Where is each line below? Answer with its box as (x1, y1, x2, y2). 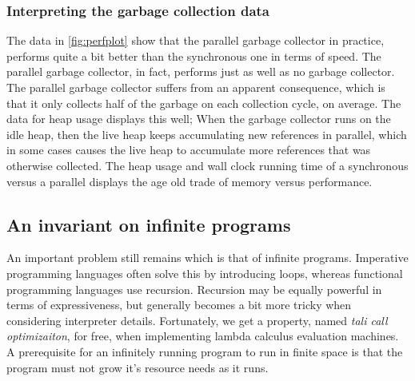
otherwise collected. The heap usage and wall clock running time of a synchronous (6, 157, 409, 173)
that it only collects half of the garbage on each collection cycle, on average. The (6, 94, 401, 111)
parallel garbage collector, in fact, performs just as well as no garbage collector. (6, 63, 395, 80)
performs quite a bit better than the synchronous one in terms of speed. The (6, 47, 381, 64)
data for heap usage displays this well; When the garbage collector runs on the (6, 110, 391, 127)
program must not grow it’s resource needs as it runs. (6, 359, 269, 375)
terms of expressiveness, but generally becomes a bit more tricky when (6, 296, 352, 313)
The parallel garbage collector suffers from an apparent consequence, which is (6, 79, 385, 95)
